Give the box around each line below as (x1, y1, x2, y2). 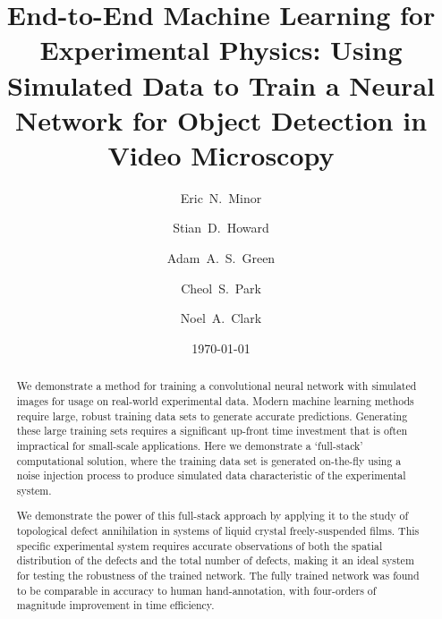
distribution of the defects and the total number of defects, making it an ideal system (16, 553, 414, 568)
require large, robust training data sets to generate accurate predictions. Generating (16, 408, 408, 423)
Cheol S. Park (181, 278, 261, 297)
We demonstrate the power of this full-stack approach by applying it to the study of (16, 508, 409, 523)
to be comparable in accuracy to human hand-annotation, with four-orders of (16, 582, 377, 598)
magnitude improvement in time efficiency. (16, 598, 215, 613)
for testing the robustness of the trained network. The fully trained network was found (16, 568, 420, 582)
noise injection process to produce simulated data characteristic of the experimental (16, 468, 406, 483)
